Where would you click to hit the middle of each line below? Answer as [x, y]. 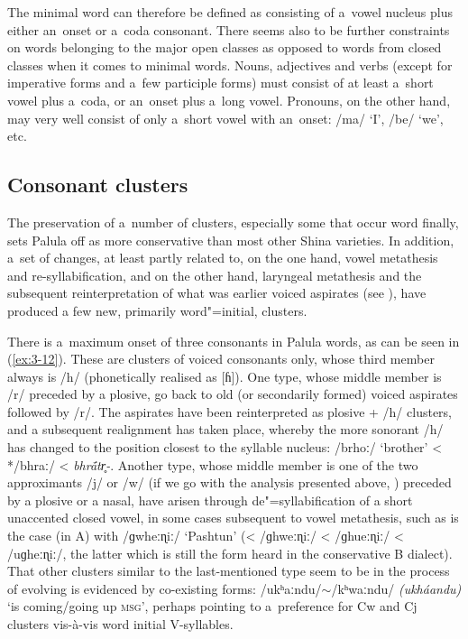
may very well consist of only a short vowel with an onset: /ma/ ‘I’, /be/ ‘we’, [225, 118]
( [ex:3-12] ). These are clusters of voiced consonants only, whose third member [221, 359]
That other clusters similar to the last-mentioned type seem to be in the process [229, 571]
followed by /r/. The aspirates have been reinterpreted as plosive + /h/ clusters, [229, 411]
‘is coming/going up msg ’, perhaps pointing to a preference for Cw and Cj [212, 606]
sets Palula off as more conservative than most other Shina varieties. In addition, [231, 240]
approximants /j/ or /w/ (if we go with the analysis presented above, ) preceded [229, 482]
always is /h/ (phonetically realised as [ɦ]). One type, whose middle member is [225, 376]
